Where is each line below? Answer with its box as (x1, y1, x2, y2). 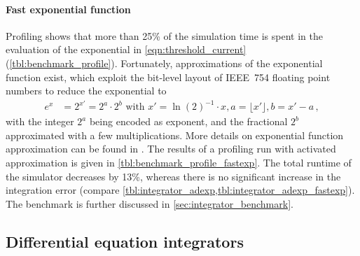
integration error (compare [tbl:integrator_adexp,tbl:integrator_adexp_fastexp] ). (6, 183, 355, 197)
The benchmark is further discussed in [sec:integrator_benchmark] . (6, 196, 293, 211)
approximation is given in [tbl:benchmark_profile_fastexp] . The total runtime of (6, 155, 352, 170)
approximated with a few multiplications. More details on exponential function (6, 127, 344, 142)
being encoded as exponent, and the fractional (89, 114, 288, 129)
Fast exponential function (6, 1, 131, 16)
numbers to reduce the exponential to (6, 83, 167, 98)
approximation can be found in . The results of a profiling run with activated (6, 141, 336, 156)
